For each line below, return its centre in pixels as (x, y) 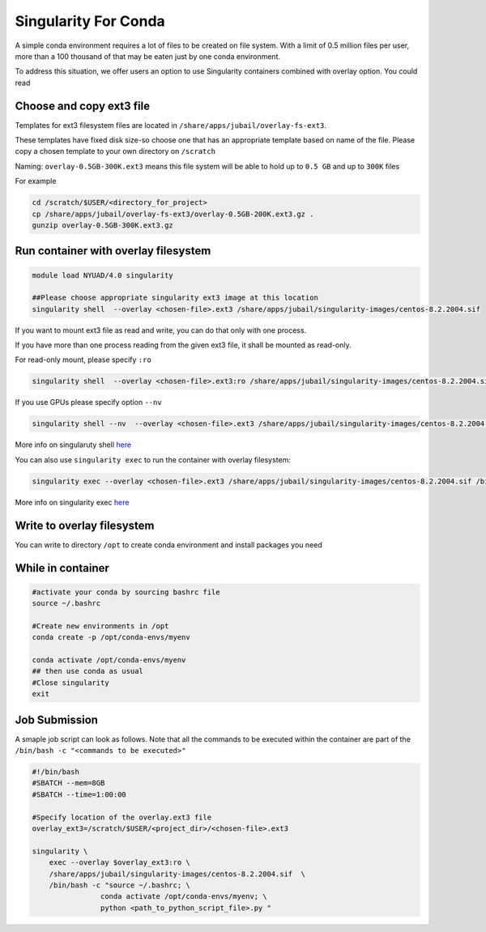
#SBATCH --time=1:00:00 (79, 794)
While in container (62, 568)
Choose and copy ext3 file (83, 106)
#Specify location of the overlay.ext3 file (122, 817)
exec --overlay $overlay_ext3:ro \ (119, 863)
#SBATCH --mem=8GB (68, 783)
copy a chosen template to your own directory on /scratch (115, 151)
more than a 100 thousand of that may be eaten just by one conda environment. (148, 56)
